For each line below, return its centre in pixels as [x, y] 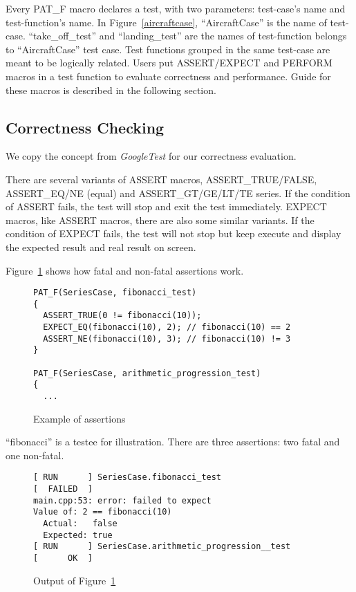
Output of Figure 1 [75, 580]
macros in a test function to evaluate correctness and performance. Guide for [168, 76]
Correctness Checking [85, 127]
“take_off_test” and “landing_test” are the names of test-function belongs [188, 36]
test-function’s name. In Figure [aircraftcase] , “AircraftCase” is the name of [166, 22]
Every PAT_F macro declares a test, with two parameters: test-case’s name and [176, 8]
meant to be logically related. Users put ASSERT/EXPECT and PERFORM [169, 63]
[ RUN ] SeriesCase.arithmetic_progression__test [162, 547]
